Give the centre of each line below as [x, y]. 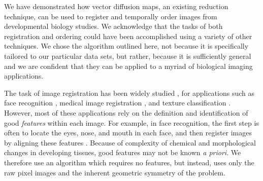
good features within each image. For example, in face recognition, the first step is [131, 122]
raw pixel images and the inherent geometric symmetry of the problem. [115, 172]
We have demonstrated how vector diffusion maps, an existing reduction [116, 6]
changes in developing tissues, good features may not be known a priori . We [123, 152]
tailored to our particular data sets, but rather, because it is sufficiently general [128, 56]
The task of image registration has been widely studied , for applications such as [129, 93]
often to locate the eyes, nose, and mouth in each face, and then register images [128, 133]
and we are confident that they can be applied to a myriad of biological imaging [128, 66]
